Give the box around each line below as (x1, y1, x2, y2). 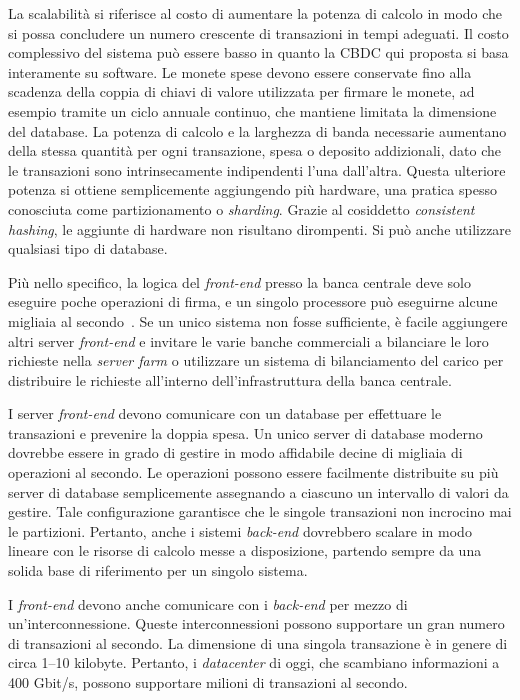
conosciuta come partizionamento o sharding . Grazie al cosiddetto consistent (8, 198, 475, 219)
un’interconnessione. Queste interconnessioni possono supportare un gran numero (8, 613, 505, 634)
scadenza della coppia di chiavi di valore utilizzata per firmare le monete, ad (8, 81, 475, 102)
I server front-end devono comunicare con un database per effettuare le (8, 403, 442, 424)
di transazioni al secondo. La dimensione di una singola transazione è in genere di (8, 632, 508, 653)
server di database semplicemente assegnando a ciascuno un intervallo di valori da (8, 481, 509, 502)
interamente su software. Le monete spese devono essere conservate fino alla (8, 61, 472, 82)
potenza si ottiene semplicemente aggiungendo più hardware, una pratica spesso (8, 179, 497, 200)
